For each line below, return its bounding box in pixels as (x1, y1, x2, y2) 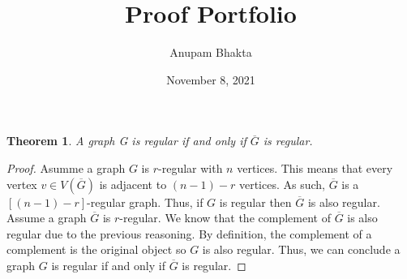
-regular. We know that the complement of (119, 209, 331, 226)
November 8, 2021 (166, 71, 255, 88)
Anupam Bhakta (169, 44, 252, 61)
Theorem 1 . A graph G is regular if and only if (6, 132, 246, 149)
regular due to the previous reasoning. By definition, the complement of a (6, 225, 372, 242)
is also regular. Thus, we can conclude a (202, 241, 401, 258)
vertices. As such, (238, 175, 325, 192)
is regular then (219, 193, 292, 210)
